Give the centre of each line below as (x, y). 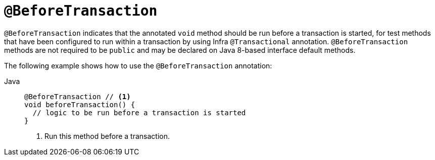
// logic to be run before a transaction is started (139, 112)
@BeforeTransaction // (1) (78, 96)
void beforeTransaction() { (80, 104)
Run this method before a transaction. (107, 136)
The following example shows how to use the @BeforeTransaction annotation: (138, 65)
